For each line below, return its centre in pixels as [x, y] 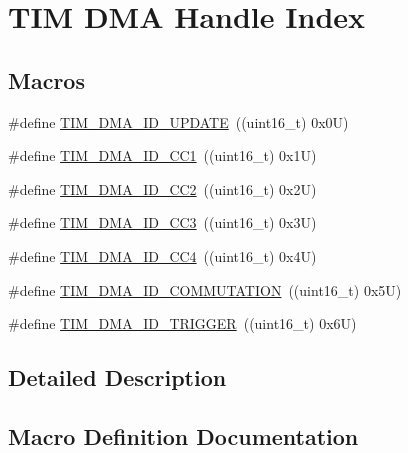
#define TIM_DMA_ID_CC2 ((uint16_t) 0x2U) [162, 188]
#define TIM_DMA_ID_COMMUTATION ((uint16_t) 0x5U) [205, 289]
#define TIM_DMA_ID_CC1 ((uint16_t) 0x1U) [162, 155]
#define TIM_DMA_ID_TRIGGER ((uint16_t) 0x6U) [182, 323]
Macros [46, 79]
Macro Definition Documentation [183, 435]
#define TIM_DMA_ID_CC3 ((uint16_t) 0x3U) [162, 222]
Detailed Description [117, 377]
